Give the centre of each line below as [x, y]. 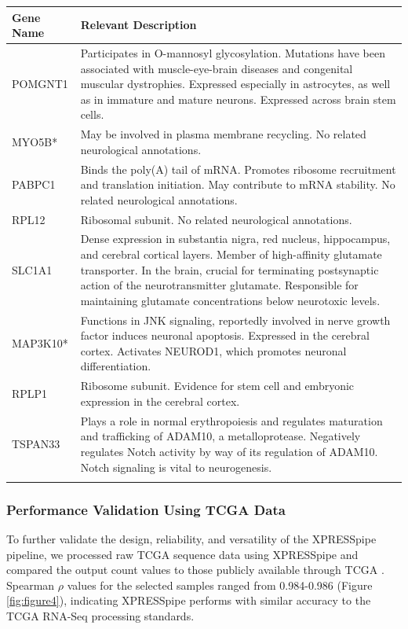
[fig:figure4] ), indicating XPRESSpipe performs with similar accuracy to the [189, 600]
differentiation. [116, 366]
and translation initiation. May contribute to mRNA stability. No [238, 184]
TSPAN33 [36, 444]
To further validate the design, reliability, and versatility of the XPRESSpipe [191, 539]
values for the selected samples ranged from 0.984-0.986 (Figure [220, 585]
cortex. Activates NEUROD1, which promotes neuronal [213, 350]
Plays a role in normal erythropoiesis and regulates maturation [231, 420]
